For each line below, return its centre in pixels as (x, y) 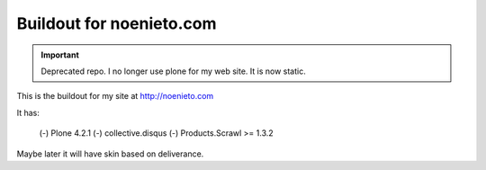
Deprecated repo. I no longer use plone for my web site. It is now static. (173, 71)
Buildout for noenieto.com (117, 23)
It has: (28, 112)
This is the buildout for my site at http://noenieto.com (115, 96)
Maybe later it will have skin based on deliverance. (110, 154)
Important (60, 55)
